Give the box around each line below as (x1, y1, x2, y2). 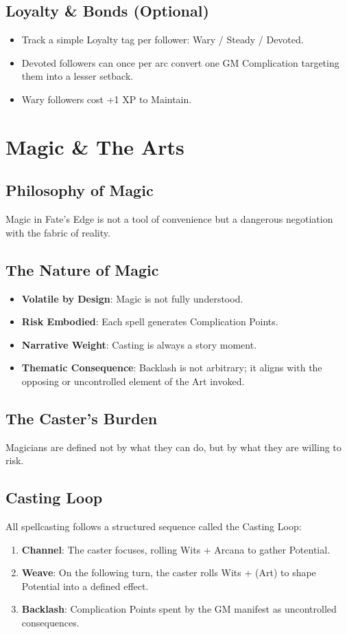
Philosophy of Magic (5, 179, 154, 201)
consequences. (21, 615, 80, 630)
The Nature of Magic (5, 259, 159, 280)
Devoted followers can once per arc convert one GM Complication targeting (21, 55, 339, 69)
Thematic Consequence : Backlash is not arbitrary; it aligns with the (21, 360, 322, 375)
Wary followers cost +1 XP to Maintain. (21, 91, 192, 106)
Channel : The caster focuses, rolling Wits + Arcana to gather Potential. (21, 542, 331, 556)
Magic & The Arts (5, 132, 184, 160)
